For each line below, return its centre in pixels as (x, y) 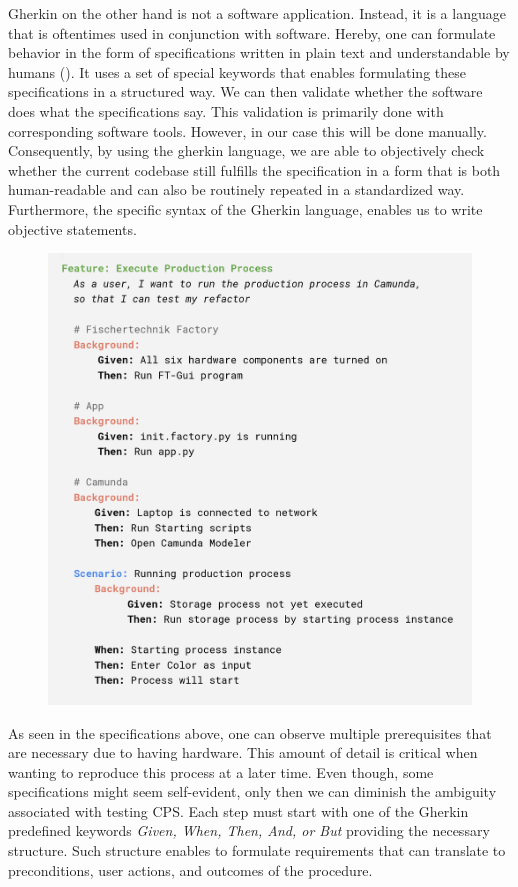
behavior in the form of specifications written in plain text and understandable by (259, 52)
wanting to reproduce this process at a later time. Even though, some (221, 771)
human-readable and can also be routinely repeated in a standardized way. (236, 189)
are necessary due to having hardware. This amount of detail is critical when (243, 752)
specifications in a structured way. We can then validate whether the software (245, 91)
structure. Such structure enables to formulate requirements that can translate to (257, 850)
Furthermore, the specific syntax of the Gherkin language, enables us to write (245, 208)
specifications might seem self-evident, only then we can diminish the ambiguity (252, 791)
